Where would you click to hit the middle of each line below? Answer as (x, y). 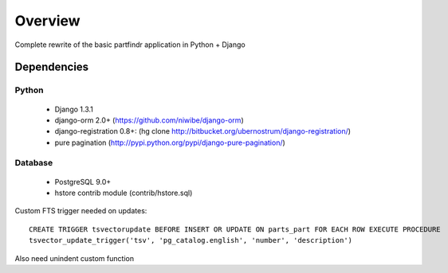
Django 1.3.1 (74, 109)
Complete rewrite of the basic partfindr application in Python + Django (130, 45)
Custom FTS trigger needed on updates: (81, 211)
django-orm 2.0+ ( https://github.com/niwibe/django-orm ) (149, 120)
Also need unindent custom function (75, 258)
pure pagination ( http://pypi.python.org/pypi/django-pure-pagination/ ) (170, 142)
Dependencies (52, 67)
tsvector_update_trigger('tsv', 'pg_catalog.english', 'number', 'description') (191, 240)
